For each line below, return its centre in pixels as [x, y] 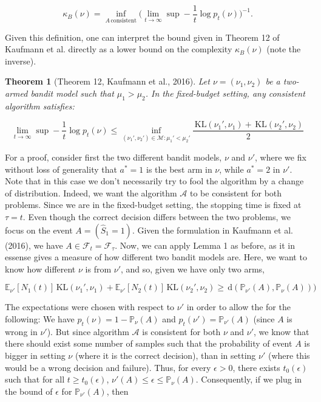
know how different [40, 269]
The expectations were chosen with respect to [90, 307]
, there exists [256, 367]
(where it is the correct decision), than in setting [165, 355]
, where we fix [281, 157]
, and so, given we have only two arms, [193, 269]
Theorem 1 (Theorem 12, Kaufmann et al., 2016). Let [107, 81]
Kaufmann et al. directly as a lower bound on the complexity [119, 49]
